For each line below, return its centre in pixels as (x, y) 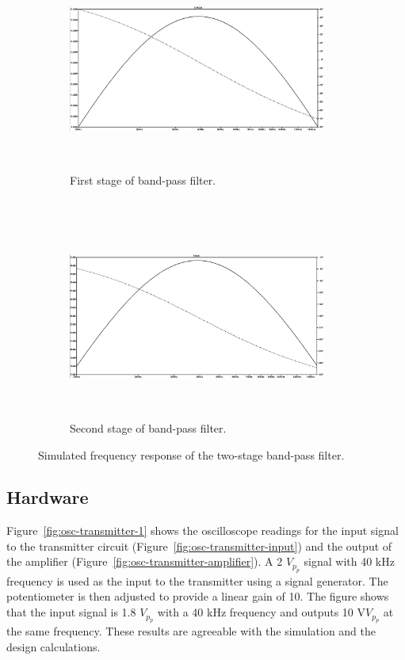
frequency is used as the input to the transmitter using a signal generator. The (197, 580)
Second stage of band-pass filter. (148, 427)
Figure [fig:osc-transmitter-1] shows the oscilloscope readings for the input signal (202, 530)
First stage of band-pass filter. (143, 180)
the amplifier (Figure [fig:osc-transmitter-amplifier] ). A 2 (145, 561)
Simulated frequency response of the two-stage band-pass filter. (191, 454)
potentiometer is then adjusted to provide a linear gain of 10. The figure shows (198, 596)
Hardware (48, 497)
